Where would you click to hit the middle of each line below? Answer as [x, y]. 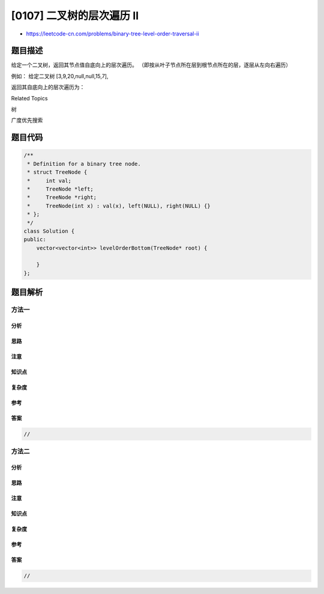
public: [35, 240]
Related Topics [29, 98]
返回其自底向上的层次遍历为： [48, 87]
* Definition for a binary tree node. [84, 164]
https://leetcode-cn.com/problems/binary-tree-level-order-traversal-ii [112, 34]
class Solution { [49, 231]
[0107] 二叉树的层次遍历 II [75, 16]
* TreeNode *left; [61, 189]
